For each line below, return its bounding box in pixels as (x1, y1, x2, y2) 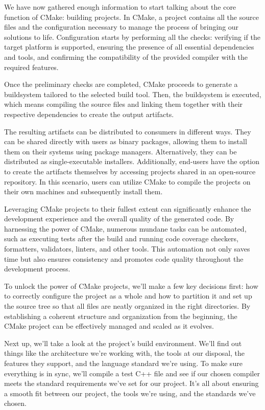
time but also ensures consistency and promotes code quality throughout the (4, 253, 244, 264)
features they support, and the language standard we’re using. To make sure (4, 358, 243, 368)
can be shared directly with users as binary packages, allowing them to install (4, 136, 247, 147)
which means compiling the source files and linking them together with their (4, 99, 243, 109)
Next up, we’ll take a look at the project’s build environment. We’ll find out (4, 337, 242, 348)
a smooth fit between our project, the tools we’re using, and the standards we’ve (4, 388, 256, 398)
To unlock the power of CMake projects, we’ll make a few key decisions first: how (4, 280, 258, 291)
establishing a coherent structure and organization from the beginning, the (4, 310, 237, 321)
